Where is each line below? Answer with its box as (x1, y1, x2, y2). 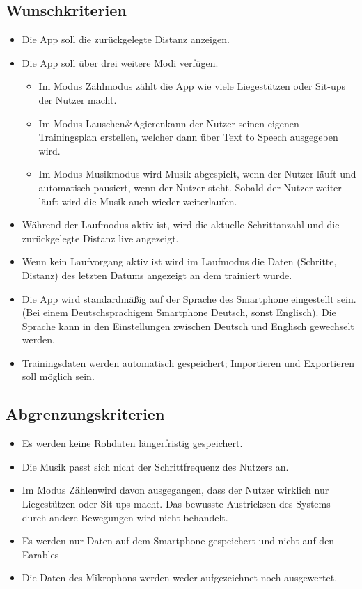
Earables (22, 547, 59, 561)
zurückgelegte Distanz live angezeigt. (22, 230, 179, 245)
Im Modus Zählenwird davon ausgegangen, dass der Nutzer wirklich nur (22, 482, 329, 497)
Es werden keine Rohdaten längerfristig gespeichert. (22, 436, 243, 450)
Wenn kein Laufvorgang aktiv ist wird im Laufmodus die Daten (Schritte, (22, 254, 337, 269)
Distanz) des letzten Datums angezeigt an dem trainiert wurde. (22, 267, 292, 282)
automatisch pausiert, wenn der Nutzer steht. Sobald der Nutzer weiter (38, 180, 342, 194)
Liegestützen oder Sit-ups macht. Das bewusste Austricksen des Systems (22, 496, 331, 511)
